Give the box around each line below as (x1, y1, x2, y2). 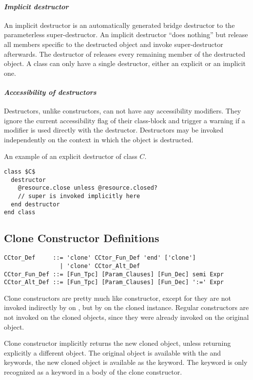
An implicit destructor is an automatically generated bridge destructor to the (4, 20, 235, 30)
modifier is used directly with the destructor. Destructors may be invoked (4, 125, 223, 135)
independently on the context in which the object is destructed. (4, 134, 194, 144)
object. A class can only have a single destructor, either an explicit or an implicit (4, 58, 246, 68)
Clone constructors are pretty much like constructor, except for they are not (4, 292, 232, 303)
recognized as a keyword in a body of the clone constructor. (4, 367, 182, 377)
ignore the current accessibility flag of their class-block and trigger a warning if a (4, 115, 245, 125)
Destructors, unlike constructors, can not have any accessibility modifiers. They (4, 106, 241, 116)
